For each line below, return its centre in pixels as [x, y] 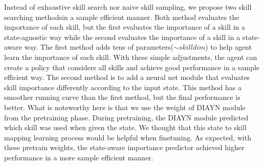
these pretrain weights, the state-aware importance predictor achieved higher [124, 147]
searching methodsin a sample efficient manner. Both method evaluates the [122, 17]
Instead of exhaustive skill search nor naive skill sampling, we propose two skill [128, 7]
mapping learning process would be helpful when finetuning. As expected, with [128, 137]
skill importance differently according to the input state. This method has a [123, 87]
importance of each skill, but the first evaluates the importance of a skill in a [125, 27]
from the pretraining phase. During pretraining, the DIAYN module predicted [126, 117]
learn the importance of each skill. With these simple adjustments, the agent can [131, 57]
